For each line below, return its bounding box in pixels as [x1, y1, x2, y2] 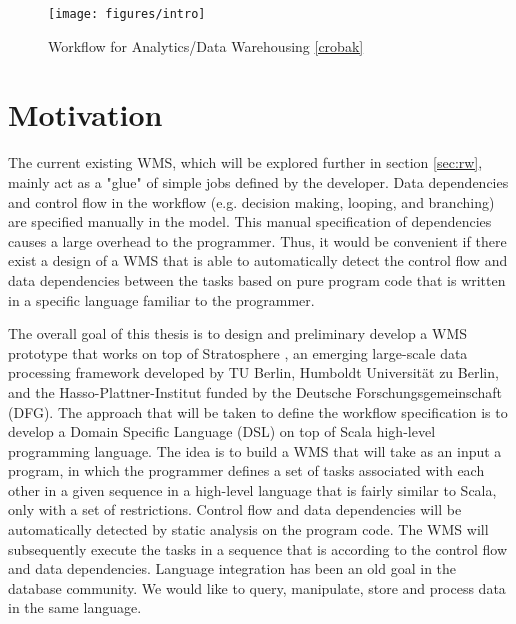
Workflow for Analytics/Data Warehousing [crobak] [48, 35, 364, 56]
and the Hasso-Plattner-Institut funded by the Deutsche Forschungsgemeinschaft [8, 381, 502, 402]
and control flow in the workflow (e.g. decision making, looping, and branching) [8, 191, 495, 212]
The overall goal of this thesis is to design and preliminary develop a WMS [8, 323, 468, 344]
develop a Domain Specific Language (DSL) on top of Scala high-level [8, 421, 436, 442]
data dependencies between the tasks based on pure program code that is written [8, 269, 506, 290]
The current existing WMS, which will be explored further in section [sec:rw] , [8, 152, 483, 173]
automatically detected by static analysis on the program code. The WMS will [8, 519, 489, 540]
